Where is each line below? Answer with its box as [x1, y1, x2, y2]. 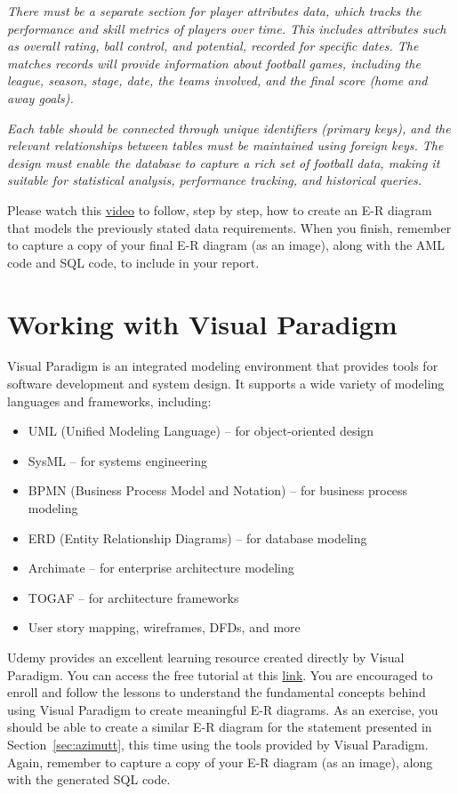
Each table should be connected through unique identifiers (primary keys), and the [7, 118, 451, 137]
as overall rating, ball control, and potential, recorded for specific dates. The [7, 36, 419, 55]
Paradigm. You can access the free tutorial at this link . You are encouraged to [7, 665, 433, 684]
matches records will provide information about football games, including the [7, 53, 421, 72]
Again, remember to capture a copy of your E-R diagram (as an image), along [7, 752, 433, 771]
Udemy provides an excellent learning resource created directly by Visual [7, 647, 405, 666]
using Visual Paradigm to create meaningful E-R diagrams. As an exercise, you [7, 700, 438, 718]
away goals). [7, 88, 74, 107]
